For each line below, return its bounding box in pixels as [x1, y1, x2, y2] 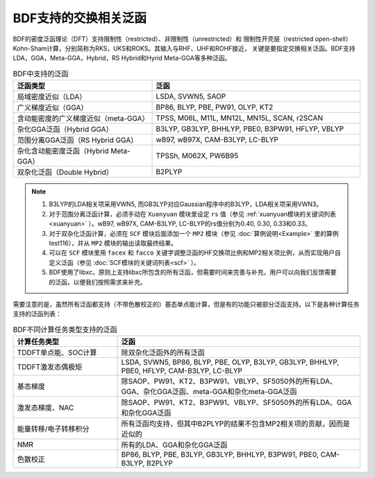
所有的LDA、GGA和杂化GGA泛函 [121, 441, 228, 450]
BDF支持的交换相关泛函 [12, 10, 147, 26]
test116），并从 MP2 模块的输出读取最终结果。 [49, 239, 177, 248]
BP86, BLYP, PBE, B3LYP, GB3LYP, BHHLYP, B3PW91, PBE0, [121, 450, 319, 459]
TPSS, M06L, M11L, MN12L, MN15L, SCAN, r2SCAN [156, 113, 323, 123]
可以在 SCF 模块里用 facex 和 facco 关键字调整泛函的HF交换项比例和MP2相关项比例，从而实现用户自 [49, 248, 342, 257]
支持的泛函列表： [12, 309, 62, 318]
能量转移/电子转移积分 [17, 424, 90, 434]
